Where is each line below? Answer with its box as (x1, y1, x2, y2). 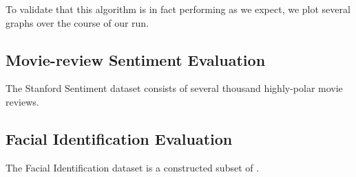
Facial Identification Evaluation (6, 128, 233, 149)
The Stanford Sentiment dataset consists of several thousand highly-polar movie (6, 81, 343, 95)
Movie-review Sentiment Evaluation (6, 49, 266, 70)
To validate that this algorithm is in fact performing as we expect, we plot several (6, 2, 350, 16)
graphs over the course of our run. (6, 15, 149, 29)
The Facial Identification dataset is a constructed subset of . (6, 160, 260, 174)
